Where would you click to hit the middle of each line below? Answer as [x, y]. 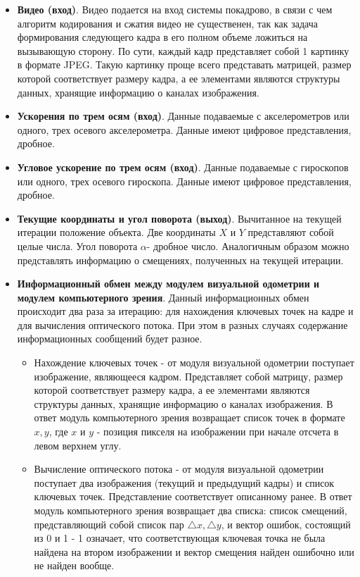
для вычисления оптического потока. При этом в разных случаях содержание [182, 324]
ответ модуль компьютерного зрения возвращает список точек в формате [189, 417]
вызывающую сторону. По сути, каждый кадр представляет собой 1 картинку [183, 50]
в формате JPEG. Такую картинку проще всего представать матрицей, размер [184, 64]
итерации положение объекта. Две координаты [116, 232]
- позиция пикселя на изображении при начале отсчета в [218, 432]
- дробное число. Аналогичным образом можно [248, 246]
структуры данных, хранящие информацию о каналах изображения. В [184, 403]
